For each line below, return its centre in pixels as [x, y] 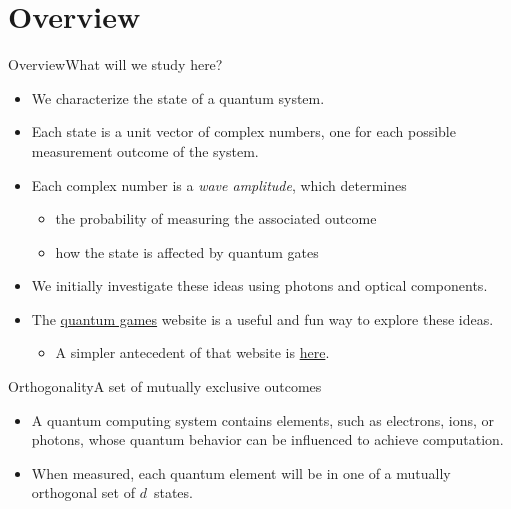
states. [173, 492]
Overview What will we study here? [115, 64]
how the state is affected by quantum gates [187, 251]
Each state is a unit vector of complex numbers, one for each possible [243, 131]
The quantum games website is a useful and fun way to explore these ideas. [262, 318]
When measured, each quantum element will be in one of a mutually [241, 472]
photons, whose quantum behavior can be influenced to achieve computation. [267, 439]
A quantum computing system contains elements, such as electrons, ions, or [263, 419]
